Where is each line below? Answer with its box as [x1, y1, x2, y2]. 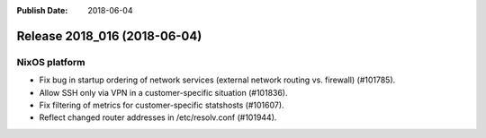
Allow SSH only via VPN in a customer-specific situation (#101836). [39, 87, 288, 98]
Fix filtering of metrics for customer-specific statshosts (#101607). [39, 99, 284, 110]
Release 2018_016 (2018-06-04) [16, 28, 202, 44]
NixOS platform [16, 56, 85, 68]
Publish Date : [16, 5, 68, 15]
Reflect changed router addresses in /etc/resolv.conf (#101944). [39, 112, 277, 123]
